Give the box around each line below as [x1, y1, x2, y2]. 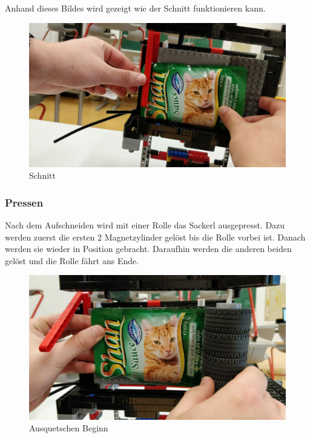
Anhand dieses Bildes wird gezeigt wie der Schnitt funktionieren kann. [5, 2, 266, 14]
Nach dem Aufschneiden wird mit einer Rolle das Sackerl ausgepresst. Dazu [5, 219, 285, 231]
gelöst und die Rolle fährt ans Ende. [5, 254, 139, 267]
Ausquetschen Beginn [29, 422, 108, 434]
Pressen [5, 194, 44, 210]
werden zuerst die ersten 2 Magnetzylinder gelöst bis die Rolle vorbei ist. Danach [5, 230, 306, 243]
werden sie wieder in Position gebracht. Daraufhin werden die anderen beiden [5, 242, 292, 255]
